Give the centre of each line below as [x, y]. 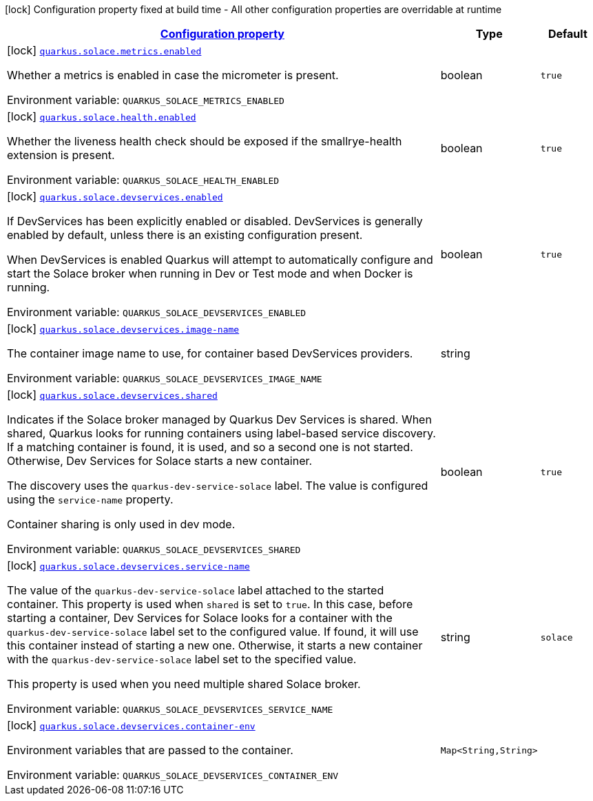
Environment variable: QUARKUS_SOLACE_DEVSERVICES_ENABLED [157, 312]
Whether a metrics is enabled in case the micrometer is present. [173, 75]
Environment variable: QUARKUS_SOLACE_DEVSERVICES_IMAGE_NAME [165, 378]
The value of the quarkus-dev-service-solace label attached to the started [196, 590]
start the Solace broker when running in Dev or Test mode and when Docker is [210, 273]
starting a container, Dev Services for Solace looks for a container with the [200, 618]
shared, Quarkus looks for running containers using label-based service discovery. [221, 433]
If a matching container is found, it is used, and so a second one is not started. [210, 447]
